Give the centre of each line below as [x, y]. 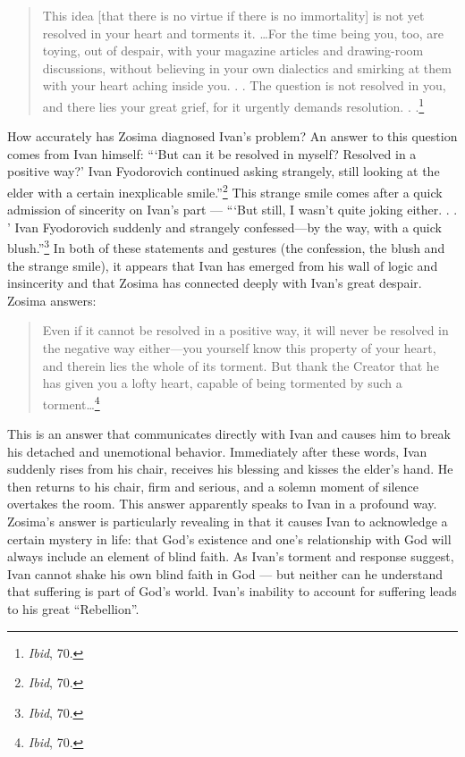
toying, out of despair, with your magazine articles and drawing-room [233, 50]
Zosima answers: [52, 300]
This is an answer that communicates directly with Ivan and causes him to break [229, 434]
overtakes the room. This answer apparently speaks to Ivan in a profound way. [222, 504]
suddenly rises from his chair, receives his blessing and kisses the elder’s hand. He [230, 469]
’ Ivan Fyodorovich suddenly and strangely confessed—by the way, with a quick [224, 227]
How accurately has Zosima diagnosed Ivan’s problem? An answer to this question [232, 136]
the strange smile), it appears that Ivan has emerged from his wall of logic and [223, 265]
